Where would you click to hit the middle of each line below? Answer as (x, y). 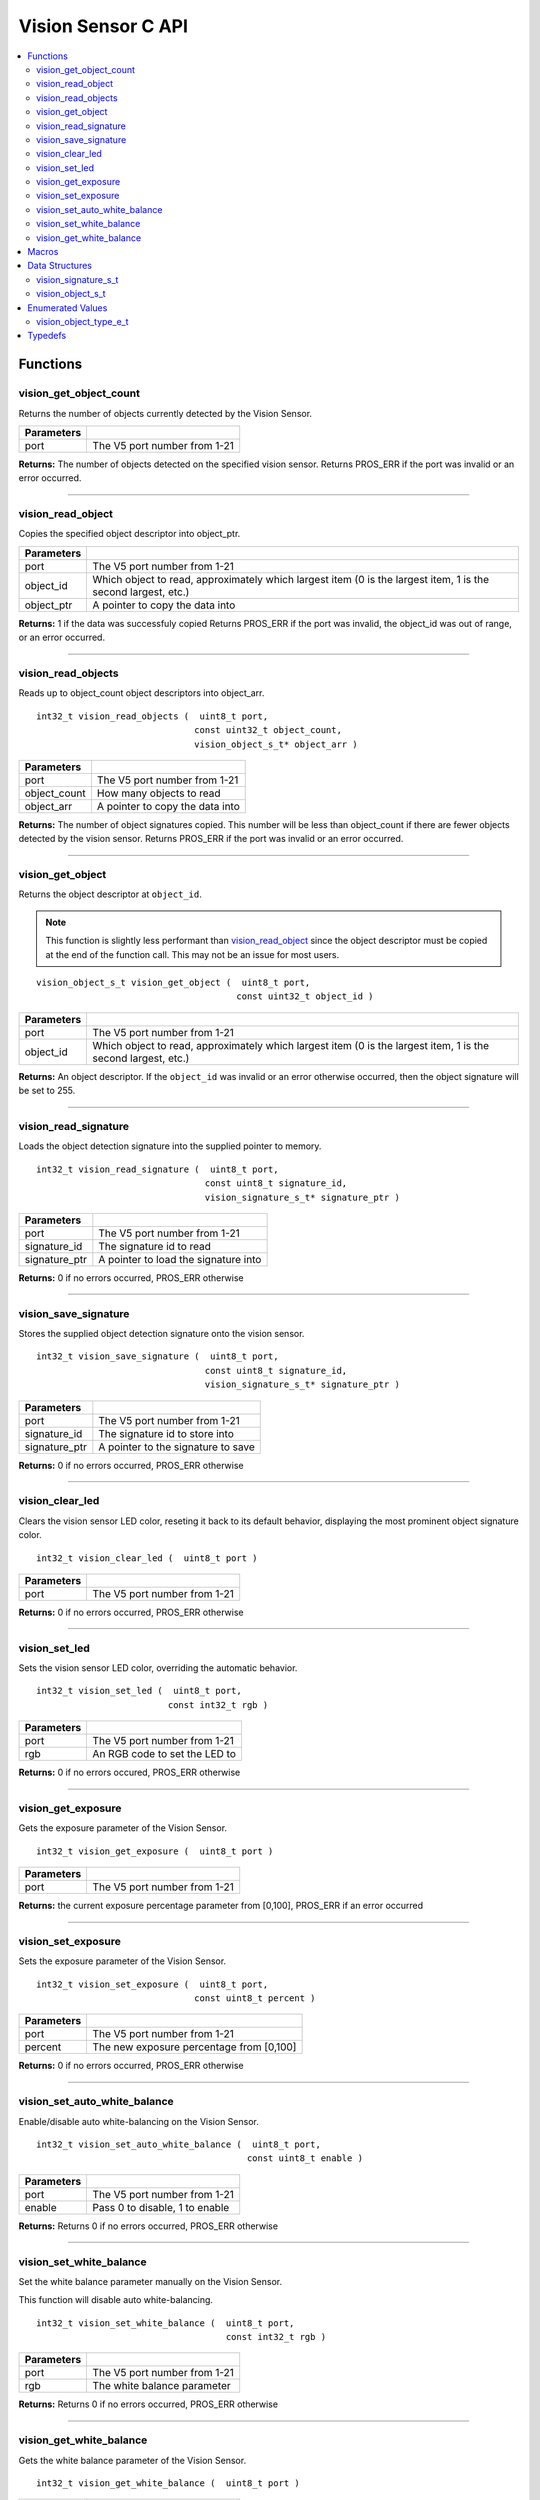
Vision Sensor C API (103, 26)
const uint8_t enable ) (305, 2158)
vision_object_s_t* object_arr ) (276, 744)
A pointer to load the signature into (180, 1259)
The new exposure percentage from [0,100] (194, 2047)
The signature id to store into (166, 1433)
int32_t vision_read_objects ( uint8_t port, (152, 716)
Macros (43, 252)
